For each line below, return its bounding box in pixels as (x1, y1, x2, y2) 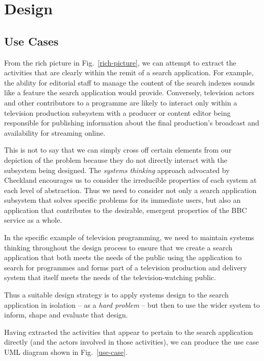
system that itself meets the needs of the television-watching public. (4, 272, 216, 283)
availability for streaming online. (4, 127, 106, 138)
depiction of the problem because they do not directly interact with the (4, 154, 227, 165)
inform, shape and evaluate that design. (4, 309, 128, 320)
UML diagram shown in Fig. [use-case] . (4, 347, 128, 357)
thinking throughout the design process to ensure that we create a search (4, 242, 233, 252)
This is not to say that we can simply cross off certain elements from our (4, 144, 232, 155)
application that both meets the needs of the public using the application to (4, 252, 242, 263)
